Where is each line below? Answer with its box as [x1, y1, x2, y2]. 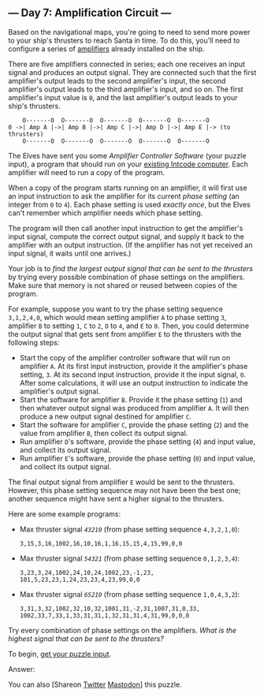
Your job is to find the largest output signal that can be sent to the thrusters [8, 263, 254, 273]
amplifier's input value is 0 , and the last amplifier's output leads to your [8, 92, 238, 102]
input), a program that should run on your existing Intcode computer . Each [8, 159, 248, 169]
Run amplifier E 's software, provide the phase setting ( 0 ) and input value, [19, 453, 256, 463]
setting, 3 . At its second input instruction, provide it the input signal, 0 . [19, 370, 247, 379]
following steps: [8, 337, 60, 347]
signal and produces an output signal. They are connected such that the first [8, 67, 257, 77]
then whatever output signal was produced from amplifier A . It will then [19, 403, 250, 412]
